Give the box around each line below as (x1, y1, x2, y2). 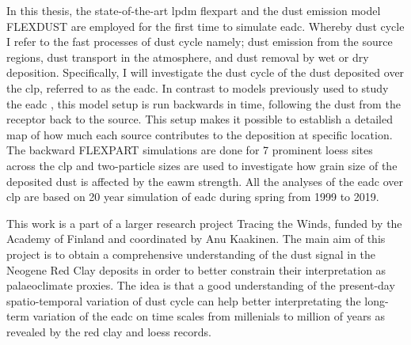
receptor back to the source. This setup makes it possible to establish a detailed (6, 111, 393, 127)
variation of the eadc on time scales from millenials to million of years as (32, 308, 386, 324)
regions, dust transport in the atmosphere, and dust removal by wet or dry (6, 48, 369, 65)
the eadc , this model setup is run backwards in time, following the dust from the (6, 95, 401, 112)
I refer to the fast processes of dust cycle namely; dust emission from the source (6, 33, 393, 50)
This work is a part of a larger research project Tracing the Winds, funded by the (6, 214, 402, 231)
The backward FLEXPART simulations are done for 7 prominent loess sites (6, 142, 373, 158)
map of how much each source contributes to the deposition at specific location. (6, 126, 393, 142)
